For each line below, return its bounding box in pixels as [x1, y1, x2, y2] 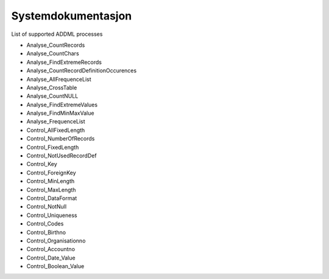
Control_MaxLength [26, 186, 76, 193]
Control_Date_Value [26, 254, 76, 261]
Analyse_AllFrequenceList [26, 75, 91, 83]
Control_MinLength [26, 177, 75, 185]
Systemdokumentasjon [11, 9, 132, 22]
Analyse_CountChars [26, 50, 79, 57]
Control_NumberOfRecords [26, 135, 95, 142]
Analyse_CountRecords [26, 41, 85, 49]
